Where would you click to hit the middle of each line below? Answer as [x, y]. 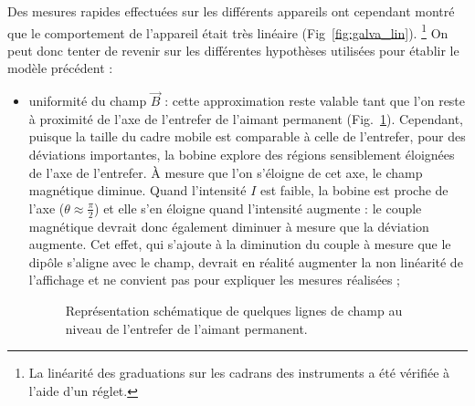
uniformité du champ [88, 101]
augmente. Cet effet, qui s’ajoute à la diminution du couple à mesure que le [240, 244]
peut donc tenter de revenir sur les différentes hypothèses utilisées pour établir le [233, 50]
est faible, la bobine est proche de [354, 190]
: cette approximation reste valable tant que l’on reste [315, 101]
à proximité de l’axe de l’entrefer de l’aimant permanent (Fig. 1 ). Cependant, [246, 118]
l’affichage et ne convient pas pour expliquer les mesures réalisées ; [214, 280]
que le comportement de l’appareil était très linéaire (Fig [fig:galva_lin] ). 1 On [228, 31]
